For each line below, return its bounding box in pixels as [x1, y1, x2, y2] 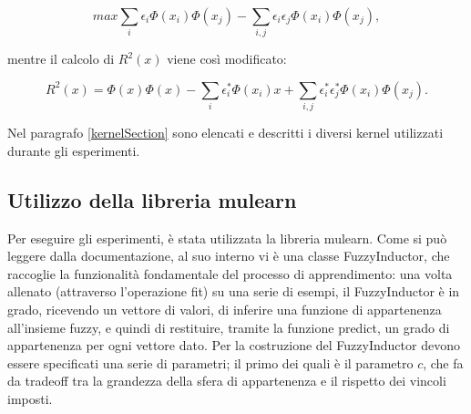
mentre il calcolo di [7, 49, 115, 68]
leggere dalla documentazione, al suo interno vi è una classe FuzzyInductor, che [7, 246, 450, 265]
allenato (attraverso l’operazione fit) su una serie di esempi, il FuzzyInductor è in [7, 282, 460, 301]
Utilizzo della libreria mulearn [7, 185, 297, 213]
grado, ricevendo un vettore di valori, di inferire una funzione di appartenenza [7, 300, 442, 319]
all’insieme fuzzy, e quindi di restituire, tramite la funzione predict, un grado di [7, 317, 450, 336]
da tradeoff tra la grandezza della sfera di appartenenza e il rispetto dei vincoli [7, 371, 446, 390]
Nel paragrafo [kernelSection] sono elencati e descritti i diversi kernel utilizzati [7, 123, 444, 142]
